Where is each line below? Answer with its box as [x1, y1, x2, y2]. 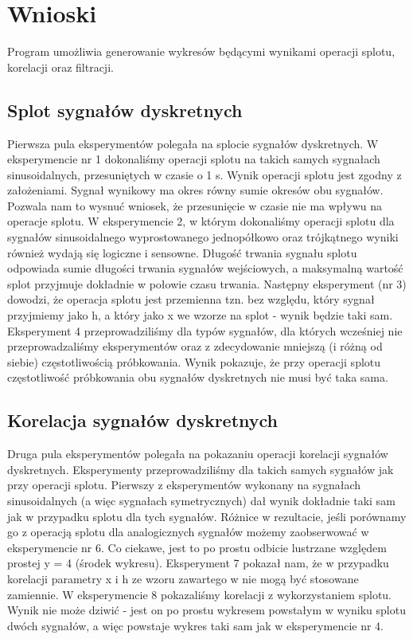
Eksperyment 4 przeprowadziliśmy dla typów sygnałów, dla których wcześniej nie [7, 322, 403, 339]
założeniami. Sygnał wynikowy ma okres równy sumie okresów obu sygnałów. [7, 182, 384, 198]
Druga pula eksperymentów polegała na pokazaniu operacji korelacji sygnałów [7, 445, 388, 462]
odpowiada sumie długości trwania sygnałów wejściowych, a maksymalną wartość [7, 260, 403, 276]
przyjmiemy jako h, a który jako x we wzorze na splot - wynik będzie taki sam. [7, 307, 393, 323]
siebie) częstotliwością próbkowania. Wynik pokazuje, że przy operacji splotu [7, 353, 381, 370]
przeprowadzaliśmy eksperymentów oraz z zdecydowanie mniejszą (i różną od [7, 338, 383, 355]
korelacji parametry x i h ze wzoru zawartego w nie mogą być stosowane [7, 570, 359, 586]
